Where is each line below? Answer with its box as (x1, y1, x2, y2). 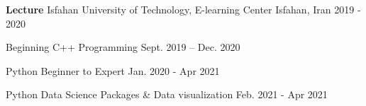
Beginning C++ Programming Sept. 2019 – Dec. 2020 (6, 40, 240, 54)
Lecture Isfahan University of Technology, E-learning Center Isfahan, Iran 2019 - (6, 2, 361, 16)
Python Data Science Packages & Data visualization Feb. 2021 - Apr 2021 (6, 87, 328, 102)
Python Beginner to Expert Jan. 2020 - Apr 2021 (6, 63, 220, 78)
